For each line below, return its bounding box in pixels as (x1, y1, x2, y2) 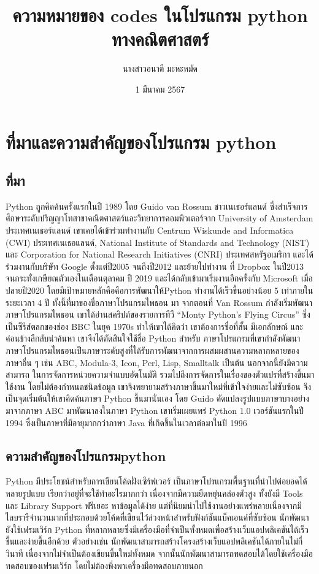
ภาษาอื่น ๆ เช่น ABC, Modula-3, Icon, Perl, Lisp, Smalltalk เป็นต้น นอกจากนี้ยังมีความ (6, 356, 308, 369)
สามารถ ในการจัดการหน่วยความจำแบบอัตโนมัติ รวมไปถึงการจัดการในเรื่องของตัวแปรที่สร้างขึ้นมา (6, 368, 315, 381)
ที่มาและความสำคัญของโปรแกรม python (6, 129, 277, 154)
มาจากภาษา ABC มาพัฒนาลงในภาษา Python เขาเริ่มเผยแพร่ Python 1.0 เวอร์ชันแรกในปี (6, 404, 304, 416)
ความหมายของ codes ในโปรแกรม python (12, 2, 308, 28)
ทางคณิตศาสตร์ (111, 26, 209, 52)
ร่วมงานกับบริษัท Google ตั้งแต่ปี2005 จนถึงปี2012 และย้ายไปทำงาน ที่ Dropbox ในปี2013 (6, 259, 304, 272)
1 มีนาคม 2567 (135, 82, 185, 95)
